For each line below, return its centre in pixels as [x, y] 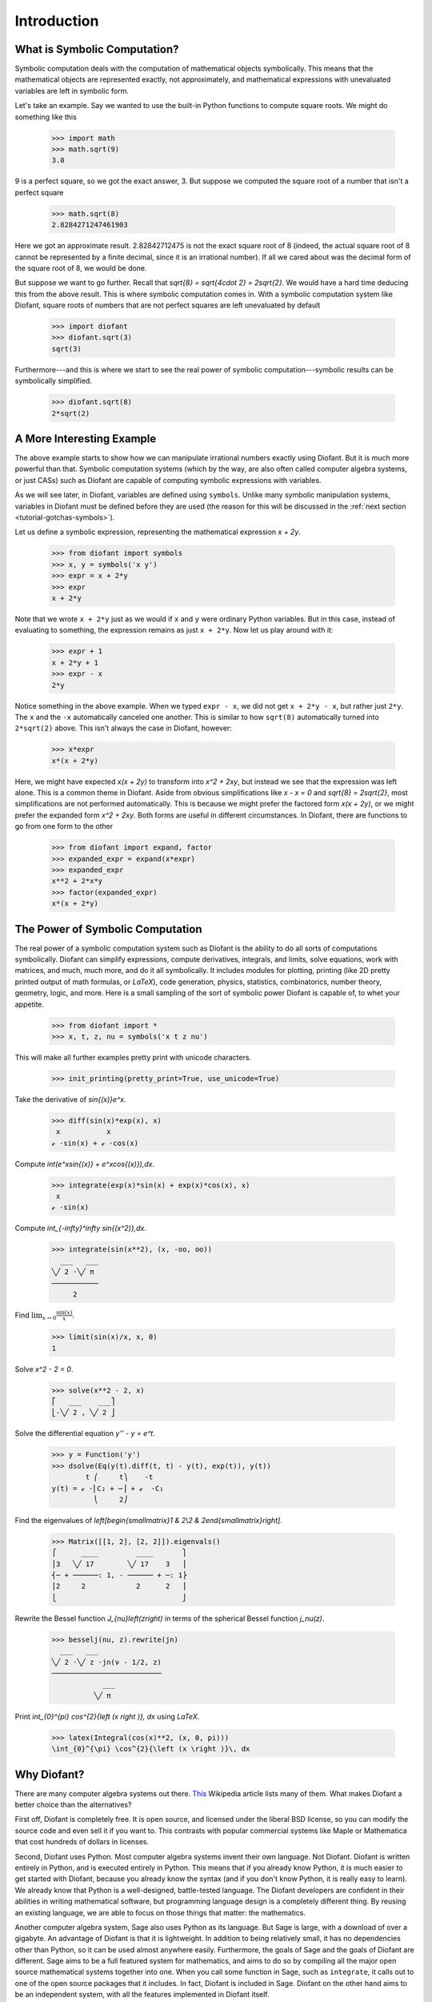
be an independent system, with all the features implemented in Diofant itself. [142, 1995]
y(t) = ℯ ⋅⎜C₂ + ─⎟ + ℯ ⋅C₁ [108, 1488]
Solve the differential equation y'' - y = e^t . [85, 1433]
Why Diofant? [50, 1774]
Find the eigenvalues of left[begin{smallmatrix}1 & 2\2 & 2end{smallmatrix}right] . [149, 1520]
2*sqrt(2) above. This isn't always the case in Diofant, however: [123, 728]
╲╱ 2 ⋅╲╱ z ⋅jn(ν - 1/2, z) [106, 1662]
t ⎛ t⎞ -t [119, 1477]
